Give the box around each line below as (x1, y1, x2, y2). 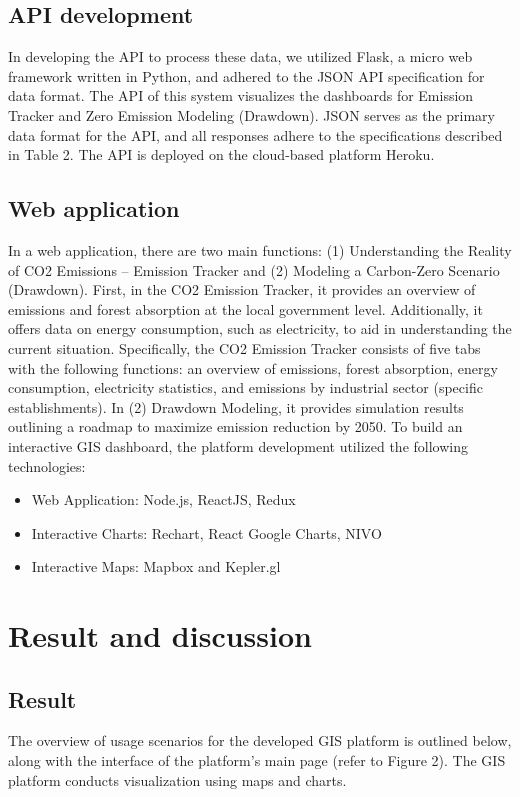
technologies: (8, 455, 86, 476)
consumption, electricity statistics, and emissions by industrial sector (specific (8, 377, 483, 398)
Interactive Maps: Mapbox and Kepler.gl (31, 556, 281, 577)
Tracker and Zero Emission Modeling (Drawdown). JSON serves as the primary (8, 104, 495, 125)
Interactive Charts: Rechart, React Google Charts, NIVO (31, 522, 382, 543)
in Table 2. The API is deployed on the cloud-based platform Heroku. (8, 144, 435, 165)
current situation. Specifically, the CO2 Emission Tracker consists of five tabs (8, 337, 481, 358)
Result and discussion (8, 615, 312, 656)
